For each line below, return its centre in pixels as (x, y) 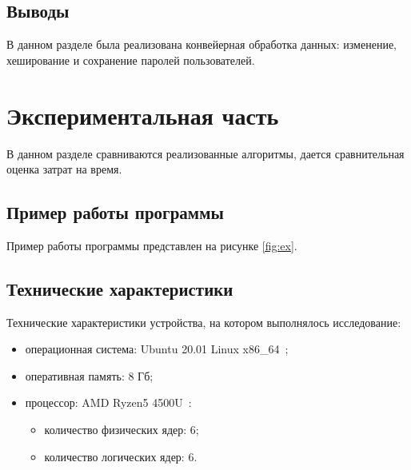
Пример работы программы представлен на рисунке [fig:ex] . (152, 245)
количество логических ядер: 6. (121, 456)
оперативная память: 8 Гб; (89, 375)
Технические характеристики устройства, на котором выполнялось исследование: (204, 322)
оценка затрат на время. (64, 169)
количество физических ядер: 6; (122, 430)
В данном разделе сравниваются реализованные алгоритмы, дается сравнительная (205, 153)
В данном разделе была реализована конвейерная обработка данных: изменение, (202, 44)
